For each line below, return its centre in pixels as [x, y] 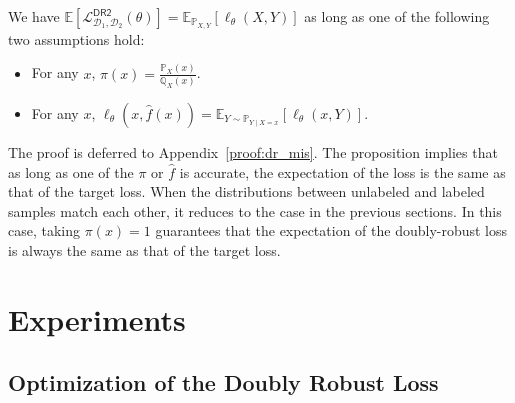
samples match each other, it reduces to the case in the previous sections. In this [255, 210]
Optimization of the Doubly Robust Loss [223, 382]
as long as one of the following [397, 16]
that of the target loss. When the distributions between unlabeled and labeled [246, 191]
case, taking [44, 230]
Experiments [97, 318]
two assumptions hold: [76, 38]
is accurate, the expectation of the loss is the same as [342, 171]
